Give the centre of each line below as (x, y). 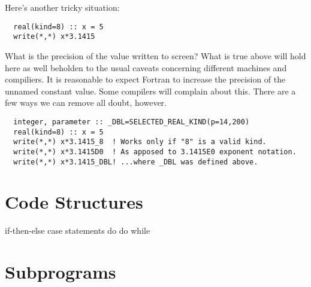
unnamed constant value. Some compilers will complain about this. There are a (150, 91)
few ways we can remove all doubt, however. (86, 103)
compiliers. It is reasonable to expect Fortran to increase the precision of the (145, 79)
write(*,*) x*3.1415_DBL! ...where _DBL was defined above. (136, 162)
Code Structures (74, 202)
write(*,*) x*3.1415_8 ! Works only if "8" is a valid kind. (140, 142)
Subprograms (61, 272)
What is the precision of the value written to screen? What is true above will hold (155, 55)
